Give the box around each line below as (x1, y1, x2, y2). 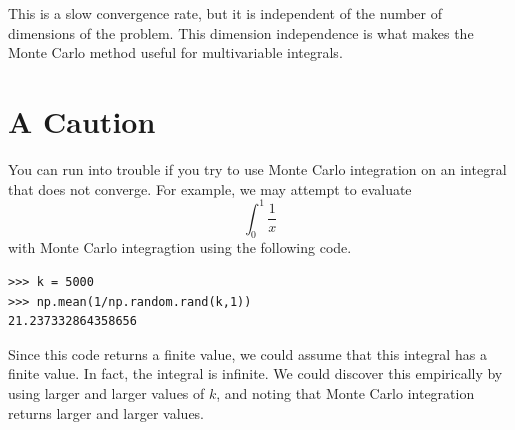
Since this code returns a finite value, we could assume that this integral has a (8, 343, 487, 364)
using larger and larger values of (8, 382, 205, 403)
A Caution (8, 100, 156, 141)
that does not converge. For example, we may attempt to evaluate (8, 178, 412, 199)
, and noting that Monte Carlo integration (216, 382, 475, 403)
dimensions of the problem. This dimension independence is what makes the (8, 22, 474, 43)
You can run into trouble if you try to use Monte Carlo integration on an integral (8, 158, 507, 179)
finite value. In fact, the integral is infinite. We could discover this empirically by (8, 363, 503, 384)
